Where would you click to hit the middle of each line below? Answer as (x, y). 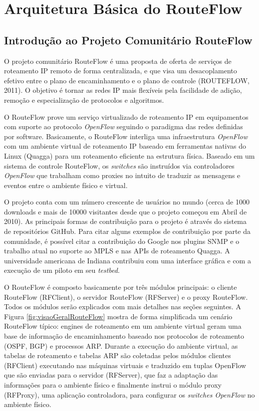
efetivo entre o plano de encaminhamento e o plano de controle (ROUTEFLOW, (127, 80)
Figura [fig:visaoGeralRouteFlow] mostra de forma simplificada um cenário (118, 316)
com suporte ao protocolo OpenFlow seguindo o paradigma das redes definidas (124, 126)
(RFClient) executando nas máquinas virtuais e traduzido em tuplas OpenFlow (125, 365)
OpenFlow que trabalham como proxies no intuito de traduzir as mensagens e (122, 175)
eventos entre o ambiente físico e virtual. (66, 185)
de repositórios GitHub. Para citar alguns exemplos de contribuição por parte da (128, 231)
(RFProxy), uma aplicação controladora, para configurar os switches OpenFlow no (129, 394)
